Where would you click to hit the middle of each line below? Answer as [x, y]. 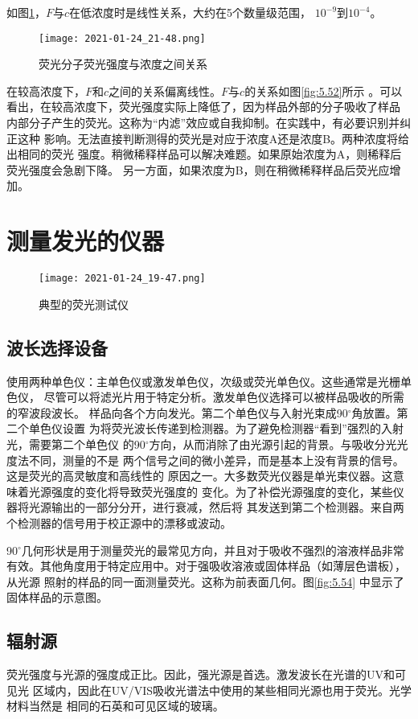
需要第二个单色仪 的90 [87, 444]
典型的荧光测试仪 [84, 304]
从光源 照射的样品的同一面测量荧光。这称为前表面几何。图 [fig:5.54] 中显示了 [205, 581]
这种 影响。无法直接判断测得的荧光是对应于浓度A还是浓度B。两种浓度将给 [213, 138]
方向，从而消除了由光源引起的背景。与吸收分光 [273, 444]
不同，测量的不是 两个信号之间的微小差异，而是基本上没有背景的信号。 [216, 460]
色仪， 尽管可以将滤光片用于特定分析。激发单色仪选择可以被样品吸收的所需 [205, 397]
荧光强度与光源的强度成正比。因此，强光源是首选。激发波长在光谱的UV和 [201, 674]
